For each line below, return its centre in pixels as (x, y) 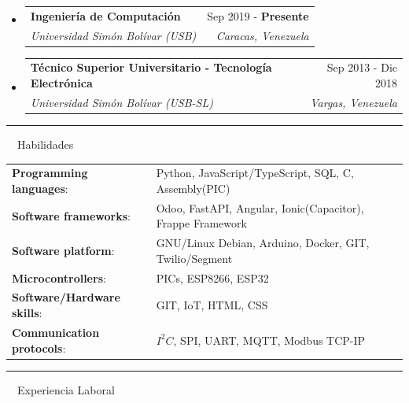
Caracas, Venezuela (262, 35)
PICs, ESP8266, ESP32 (212, 277)
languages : (40, 188)
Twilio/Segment (194, 258)
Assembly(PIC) (193, 188)
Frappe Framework (201, 223)
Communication (56, 332)
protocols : (39, 348)
